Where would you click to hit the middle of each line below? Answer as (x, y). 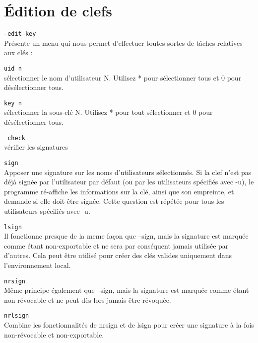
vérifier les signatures (36, 147)
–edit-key (20, 34)
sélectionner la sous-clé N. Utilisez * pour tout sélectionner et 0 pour (108, 112)
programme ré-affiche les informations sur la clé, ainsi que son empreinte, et (119, 191)
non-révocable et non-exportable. (54, 334)
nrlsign (17, 316)
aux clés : (18, 52)
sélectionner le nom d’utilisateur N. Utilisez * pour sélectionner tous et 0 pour (123, 77)
